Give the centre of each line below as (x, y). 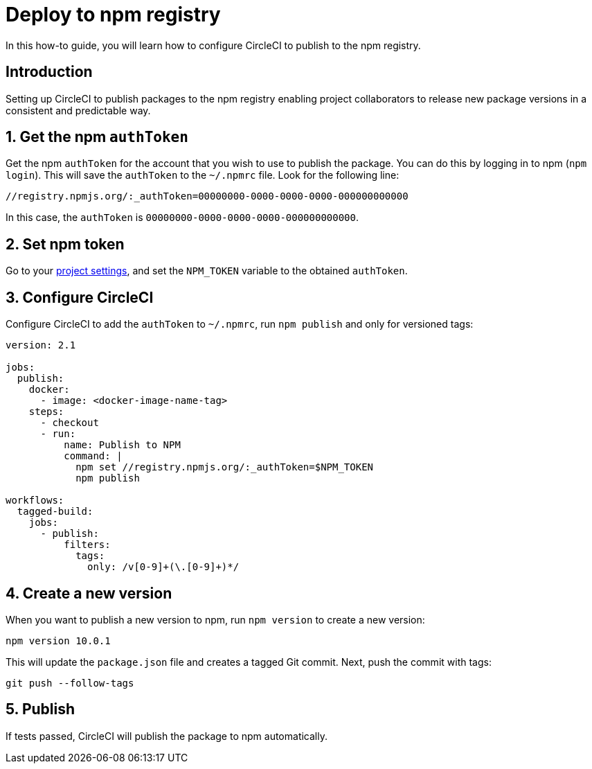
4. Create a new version (89, 593)
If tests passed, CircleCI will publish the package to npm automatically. (167, 736)
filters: (87, 545)
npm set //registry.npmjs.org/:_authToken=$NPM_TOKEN (225, 467)
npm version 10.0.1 (58, 640)
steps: (46, 412)
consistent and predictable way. (78, 110)
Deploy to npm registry (113, 15)
